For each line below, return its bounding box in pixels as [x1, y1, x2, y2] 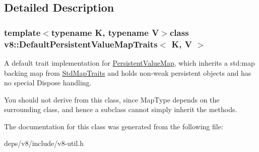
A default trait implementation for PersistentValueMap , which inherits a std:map [4, 57, 255, 68]
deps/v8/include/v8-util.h [4, 138, 84, 148]
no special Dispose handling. [4, 77, 92, 88]
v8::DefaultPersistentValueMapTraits [4, 37, 158, 50]
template [4, 26, 41, 38]
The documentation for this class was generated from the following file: [4, 121, 223, 131]
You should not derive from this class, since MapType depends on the [4, 94, 220, 105]
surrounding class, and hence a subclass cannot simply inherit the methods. [4, 104, 237, 115]
